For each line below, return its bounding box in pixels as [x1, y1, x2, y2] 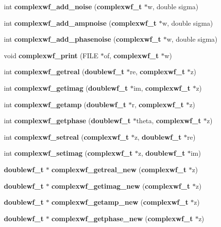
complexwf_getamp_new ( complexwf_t [51, 197, 188, 207]
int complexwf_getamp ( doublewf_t [4, 99, 126, 109]
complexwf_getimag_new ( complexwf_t [51, 180, 190, 191]
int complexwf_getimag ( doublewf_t [4, 82, 128, 93]
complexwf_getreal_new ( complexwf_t [51, 164, 187, 174]
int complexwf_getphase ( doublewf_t [4, 115, 131, 126]
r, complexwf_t [132, 99, 184, 109]
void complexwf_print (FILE [4, 50, 99, 60]
